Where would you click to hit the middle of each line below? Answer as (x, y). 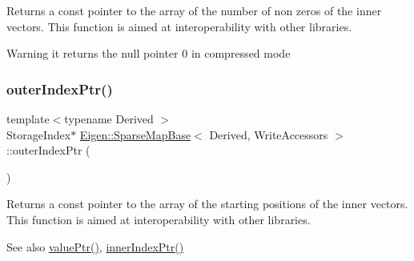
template (28, 118)
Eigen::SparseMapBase (135, 134)
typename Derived (109, 118)
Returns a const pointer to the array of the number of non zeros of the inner (194, 10)
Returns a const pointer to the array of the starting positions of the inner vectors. (207, 204)
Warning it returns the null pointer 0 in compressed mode (149, 53)
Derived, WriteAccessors (269, 134)
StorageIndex (39, 134)
